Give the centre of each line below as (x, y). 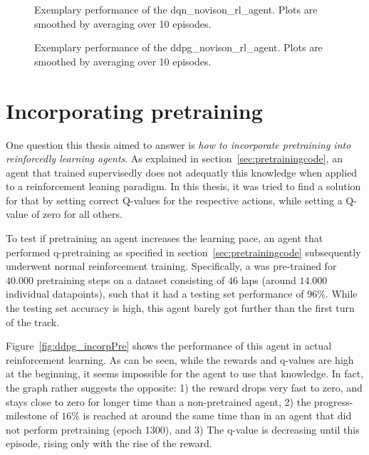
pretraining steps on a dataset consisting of (131, 279)
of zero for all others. (77, 214)
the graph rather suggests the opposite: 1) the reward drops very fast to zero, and (184, 387)
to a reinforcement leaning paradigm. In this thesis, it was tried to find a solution (183, 186)
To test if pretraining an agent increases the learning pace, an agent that (165, 238)
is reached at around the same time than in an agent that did (217, 415)
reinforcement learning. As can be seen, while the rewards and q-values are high (180, 359)
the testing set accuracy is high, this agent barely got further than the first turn (180, 308)
